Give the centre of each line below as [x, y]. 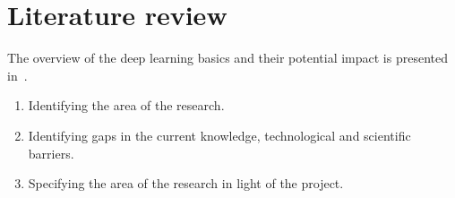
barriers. [51, 153]
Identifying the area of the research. [126, 105]
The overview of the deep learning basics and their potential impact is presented [227, 58]
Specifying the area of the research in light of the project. [186, 183]
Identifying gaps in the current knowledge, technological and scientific [219, 135]
